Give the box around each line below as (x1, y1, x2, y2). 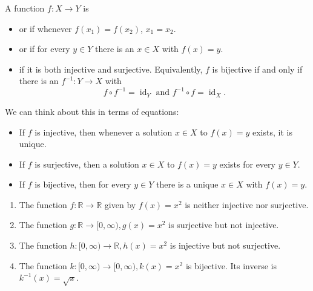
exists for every (219, 157, 275, 170)
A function (5, 2, 45, 14)
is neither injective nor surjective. (185, 198, 309, 211)
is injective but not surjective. (170, 239, 281, 252)
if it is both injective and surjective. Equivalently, (19, 62, 203, 75)
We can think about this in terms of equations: (5, 105, 179, 117)
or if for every (19, 42, 70, 55)
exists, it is (252, 125, 292, 138)
